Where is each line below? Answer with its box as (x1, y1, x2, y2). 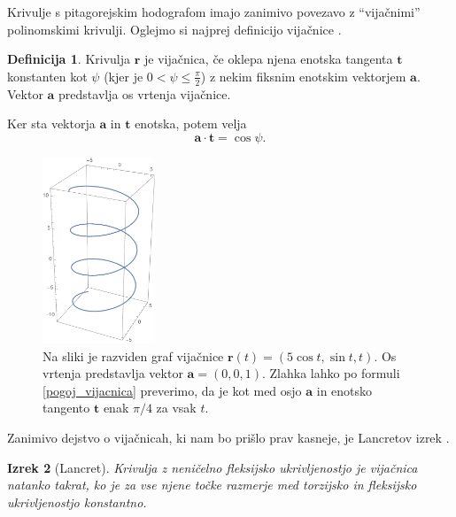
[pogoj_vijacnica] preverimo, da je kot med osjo (43, 381, 302, 399)
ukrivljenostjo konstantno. (7, 492, 147, 511)
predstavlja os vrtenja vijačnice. (58, 84, 231, 103)
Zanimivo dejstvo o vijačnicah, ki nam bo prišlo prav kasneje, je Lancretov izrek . (7, 428, 450, 446)
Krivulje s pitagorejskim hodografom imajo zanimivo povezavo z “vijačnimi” (7, 3, 421, 20)
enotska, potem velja (135, 114, 247, 133)
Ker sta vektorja (7, 114, 96, 133)
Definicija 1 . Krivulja (7, 50, 131, 68)
